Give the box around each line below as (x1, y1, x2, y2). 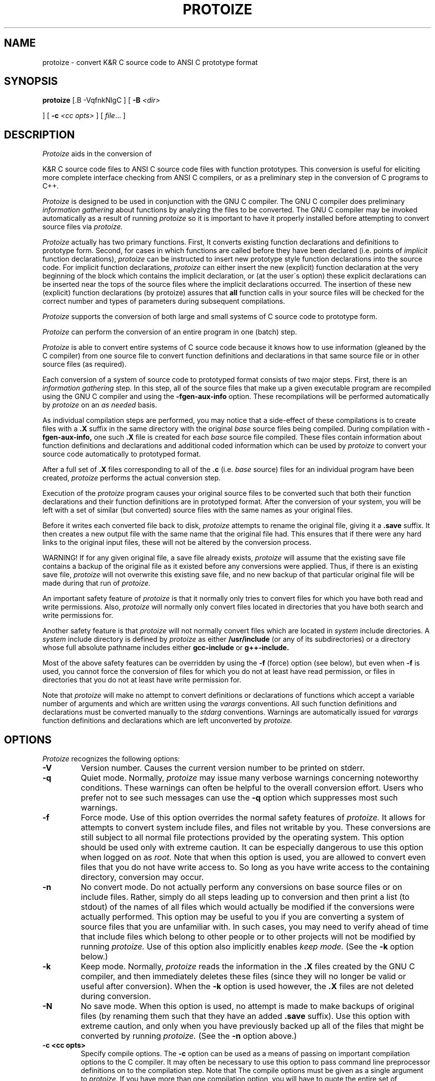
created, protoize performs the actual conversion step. (42, 473, 221, 482)
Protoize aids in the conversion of (42, 149, 152, 158)
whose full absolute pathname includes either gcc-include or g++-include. (42, 643, 290, 652)
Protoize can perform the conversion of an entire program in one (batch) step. (42, 328, 297, 337)
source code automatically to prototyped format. (42, 450, 201, 459)
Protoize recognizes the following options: (42, 754, 180, 763)
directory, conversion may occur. (80, 872, 204, 882)
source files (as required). (42, 360, 127, 369)
